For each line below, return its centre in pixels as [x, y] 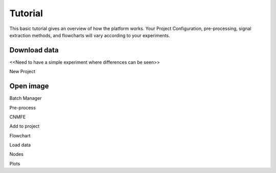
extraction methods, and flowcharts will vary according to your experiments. [90, 35]
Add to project [25, 126]
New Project [22, 72]
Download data [34, 50]
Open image [29, 86]
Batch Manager [26, 98]
